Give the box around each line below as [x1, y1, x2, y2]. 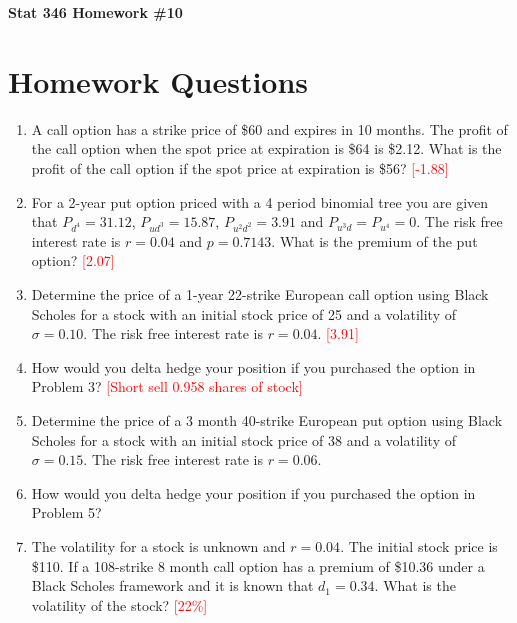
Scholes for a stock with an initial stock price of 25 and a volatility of [31, 303, 456, 324]
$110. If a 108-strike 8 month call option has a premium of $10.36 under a [31, 555, 485, 576]
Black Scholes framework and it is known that [31, 575, 314, 596]
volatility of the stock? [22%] [31, 594, 208, 615]
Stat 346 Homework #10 [8, 2, 183, 22]
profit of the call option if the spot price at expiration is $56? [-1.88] [31, 157, 449, 178]
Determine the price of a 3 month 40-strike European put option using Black [31, 410, 503, 430]
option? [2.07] [31, 250, 115, 271]
